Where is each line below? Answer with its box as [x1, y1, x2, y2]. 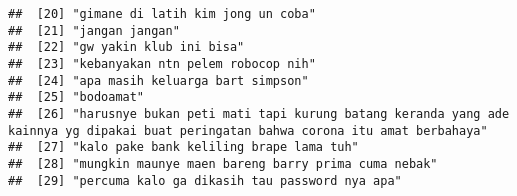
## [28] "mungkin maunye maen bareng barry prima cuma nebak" [8, 156, 438, 171]
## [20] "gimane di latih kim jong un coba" [8, 7, 316, 21]
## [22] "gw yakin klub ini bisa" [8, 40, 245, 55]
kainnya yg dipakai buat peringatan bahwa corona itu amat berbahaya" [8, 123, 488, 138]
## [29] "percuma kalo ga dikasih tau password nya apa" [8, 173, 402, 188]
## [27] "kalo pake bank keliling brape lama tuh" [8, 140, 359, 155]
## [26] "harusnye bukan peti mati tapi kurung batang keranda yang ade [8, 106, 510, 121]
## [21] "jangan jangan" [8, 23, 180, 38]
